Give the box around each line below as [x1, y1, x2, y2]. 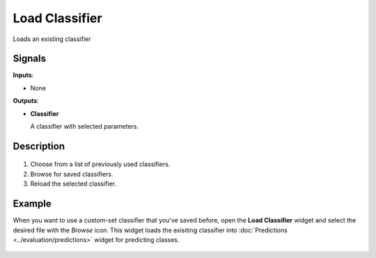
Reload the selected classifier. [30, 179, 117, 188]
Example [13, 198, 52, 210]
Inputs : [13, 71, 34, 79]
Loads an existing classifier [13, 35, 91, 43]
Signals [13, 53, 47, 65]
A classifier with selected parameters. [30, 122, 139, 131]
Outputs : [13, 97, 40, 105]
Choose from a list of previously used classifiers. [30, 160, 171, 168]
